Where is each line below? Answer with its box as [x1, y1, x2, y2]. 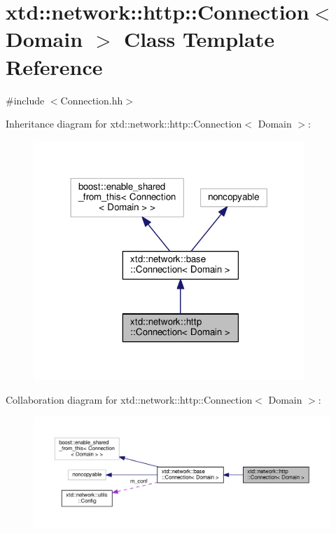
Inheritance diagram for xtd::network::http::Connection [6, 116, 242, 131]
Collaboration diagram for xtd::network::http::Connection [6, 392, 253, 406]
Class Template [123, 25, 274, 53]
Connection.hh [60, 93, 123, 107]
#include [6, 93, 45, 107]
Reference [6, 52, 103, 81]
